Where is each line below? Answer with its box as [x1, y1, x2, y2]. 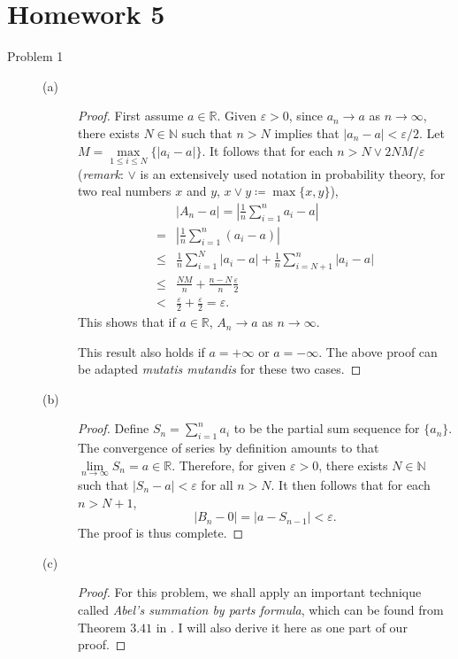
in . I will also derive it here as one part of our [156, 617, 408, 636]
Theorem [78, 617, 126, 636]
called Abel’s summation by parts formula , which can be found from [78, 601, 444, 618]
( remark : [78, 164, 124, 182]
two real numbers [78, 182, 172, 200]
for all [201, 476, 233, 494]
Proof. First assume [78, 106, 184, 125]
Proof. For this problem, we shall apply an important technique [78, 583, 422, 601]
